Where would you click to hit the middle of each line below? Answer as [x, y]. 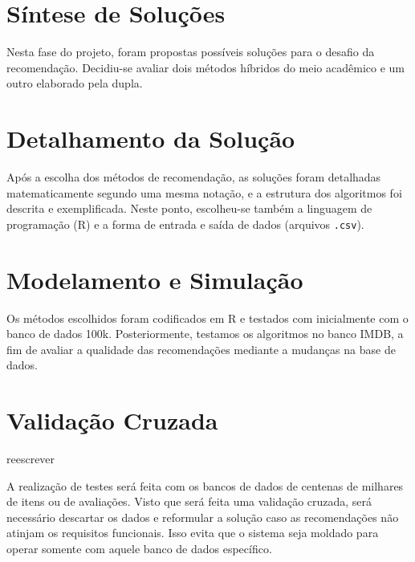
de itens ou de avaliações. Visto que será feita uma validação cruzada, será [189, 501]
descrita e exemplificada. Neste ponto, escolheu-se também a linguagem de [189, 208]
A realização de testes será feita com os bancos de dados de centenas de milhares [205, 485]
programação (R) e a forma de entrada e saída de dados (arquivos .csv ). [185, 224]
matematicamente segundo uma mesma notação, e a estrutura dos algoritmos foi [204, 192]
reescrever [31, 459]
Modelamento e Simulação [155, 279]
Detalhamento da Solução [151, 138]
